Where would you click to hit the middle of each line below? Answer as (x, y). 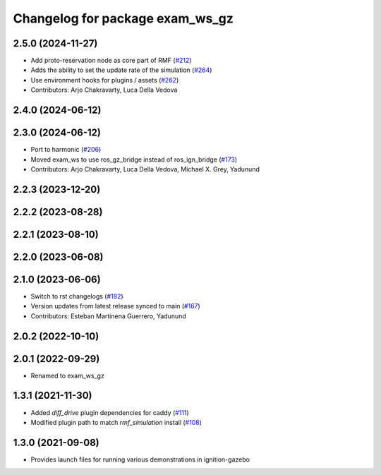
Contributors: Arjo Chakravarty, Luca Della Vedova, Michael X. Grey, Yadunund (145, 169)
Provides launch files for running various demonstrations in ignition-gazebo (140, 459)
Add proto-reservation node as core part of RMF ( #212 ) (111, 61)
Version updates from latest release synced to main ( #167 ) (115, 306)
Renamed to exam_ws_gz (68, 375)
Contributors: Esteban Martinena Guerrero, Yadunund (108, 316)
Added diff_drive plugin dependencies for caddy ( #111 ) (110, 412)
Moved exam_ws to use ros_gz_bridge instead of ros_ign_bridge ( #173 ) (134, 160)
